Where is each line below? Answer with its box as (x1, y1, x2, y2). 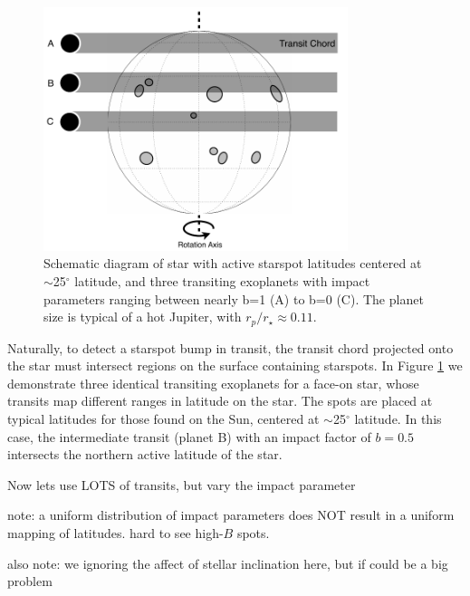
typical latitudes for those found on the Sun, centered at (7, 409, 320, 428)
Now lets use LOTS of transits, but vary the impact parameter (7, 475, 356, 494)
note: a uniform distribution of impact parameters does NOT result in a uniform (7, 505, 455, 524)
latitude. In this (354, 409, 442, 428)
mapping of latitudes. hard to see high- (7, 523, 224, 542)
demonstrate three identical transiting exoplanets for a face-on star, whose (7, 373, 419, 392)
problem (7, 572, 53, 591)
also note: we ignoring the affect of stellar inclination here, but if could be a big (7, 553, 448, 572)
